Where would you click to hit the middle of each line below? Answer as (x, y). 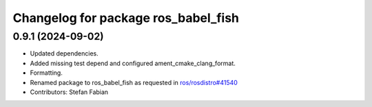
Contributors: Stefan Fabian (69, 92)
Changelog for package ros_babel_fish (126, 18)
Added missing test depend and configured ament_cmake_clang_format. (133, 63)
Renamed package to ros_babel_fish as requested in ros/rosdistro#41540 (134, 82)
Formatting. (46, 73)
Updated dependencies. (64, 53)
